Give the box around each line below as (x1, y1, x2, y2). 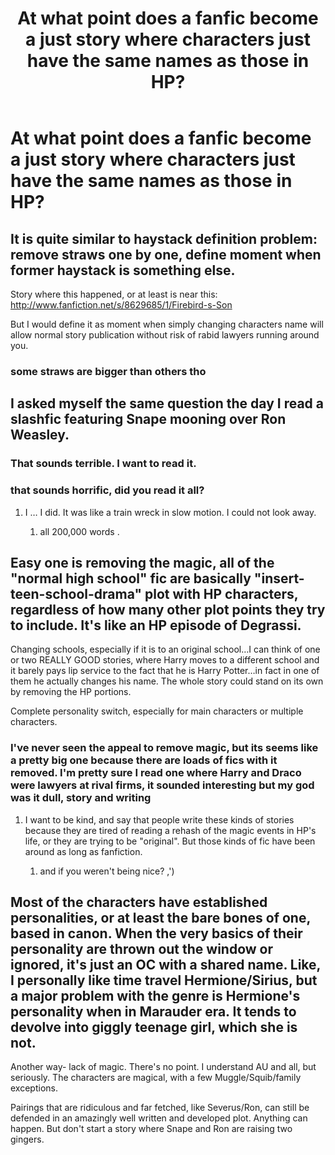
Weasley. (10, 427, 70, 444)
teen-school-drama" (10, 585, 143, 602)
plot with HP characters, (144, 585, 299, 602)
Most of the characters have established (10, 894, 268, 911)
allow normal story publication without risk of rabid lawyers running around (10, 329, 320, 341)
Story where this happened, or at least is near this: (10, 288, 218, 300)
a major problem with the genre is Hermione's (10, 988, 301, 1005)
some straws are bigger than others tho (10, 364, 207, 378)
